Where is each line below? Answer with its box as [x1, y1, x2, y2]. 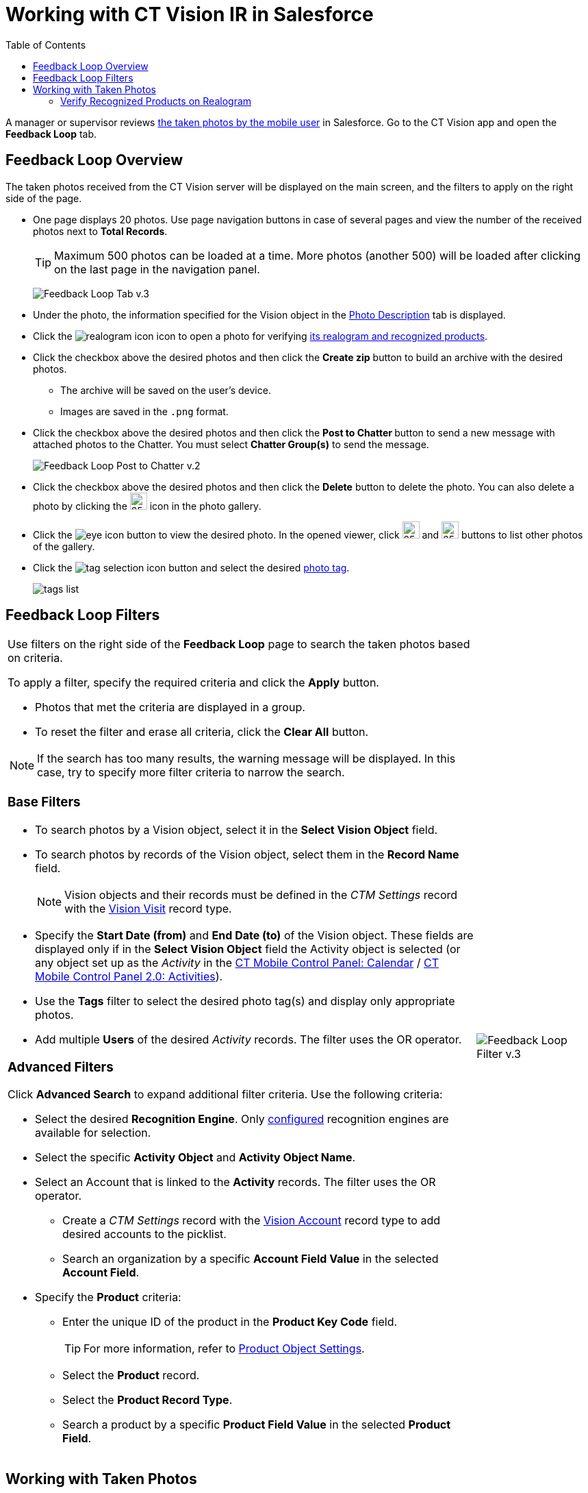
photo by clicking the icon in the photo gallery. [33, 499, 261, 512]
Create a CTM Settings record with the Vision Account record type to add [62, 1213, 441, 1228]
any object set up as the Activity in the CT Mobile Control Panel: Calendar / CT [35, 955, 439, 970]
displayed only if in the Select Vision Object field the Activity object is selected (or [35, 941, 461, 956]
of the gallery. [33, 540, 95, 552]
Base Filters [8, 794, 81, 811]
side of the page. [5, 192, 82, 204]
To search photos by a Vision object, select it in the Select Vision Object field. [35, 822, 438, 837]
